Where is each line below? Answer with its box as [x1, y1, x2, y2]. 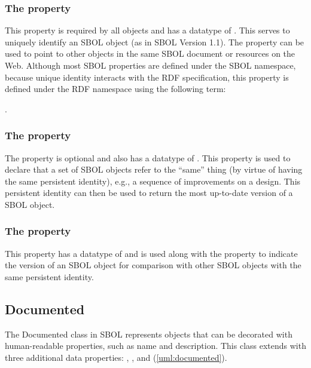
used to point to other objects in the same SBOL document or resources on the [5, 47, 295, 60]
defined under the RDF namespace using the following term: [5, 82, 226, 95]
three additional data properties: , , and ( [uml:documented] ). [5, 351, 227, 363]
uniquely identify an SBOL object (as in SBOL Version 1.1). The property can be [5, 35, 304, 48]
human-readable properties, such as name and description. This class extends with [5, 339, 306, 352]
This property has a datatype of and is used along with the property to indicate [5, 247, 298, 259]
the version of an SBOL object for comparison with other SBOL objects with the [5, 259, 301, 271]
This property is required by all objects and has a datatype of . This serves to [5, 24, 290, 36]
